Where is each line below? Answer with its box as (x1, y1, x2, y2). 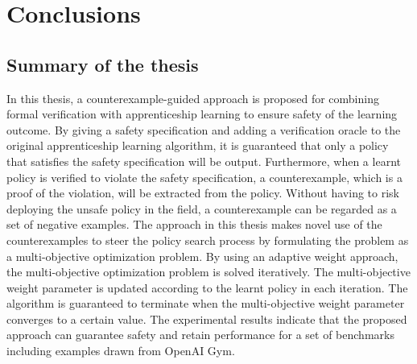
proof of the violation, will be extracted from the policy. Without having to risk (6, 184, 399, 201)
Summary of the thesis (6, 52, 199, 77)
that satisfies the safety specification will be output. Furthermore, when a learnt (6, 152, 401, 169)
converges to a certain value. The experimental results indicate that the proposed (6, 310, 407, 327)
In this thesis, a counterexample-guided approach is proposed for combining (6, 89, 379, 106)
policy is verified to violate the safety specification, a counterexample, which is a (6, 168, 403, 185)
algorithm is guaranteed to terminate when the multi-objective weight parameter (6, 295, 405, 312)
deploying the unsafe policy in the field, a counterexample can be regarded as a (6, 200, 397, 217)
